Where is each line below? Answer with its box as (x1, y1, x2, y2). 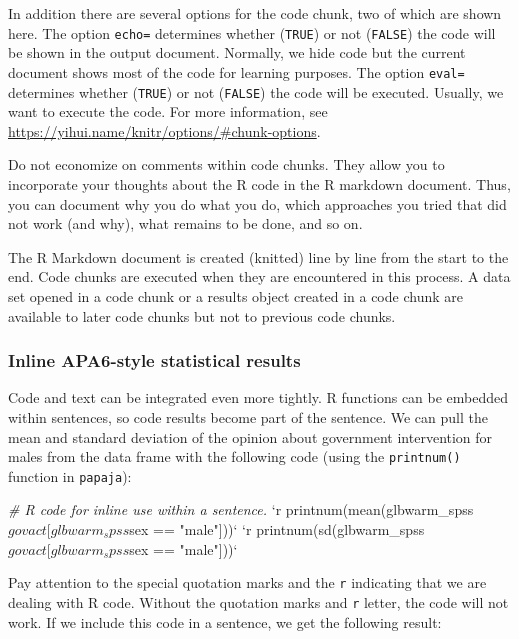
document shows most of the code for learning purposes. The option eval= (8, 61, 465, 82)
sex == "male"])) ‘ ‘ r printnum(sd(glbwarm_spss (129, 519, 425, 539)
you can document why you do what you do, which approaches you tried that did (8, 193, 507, 214)
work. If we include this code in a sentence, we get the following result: (8, 611, 442, 632)
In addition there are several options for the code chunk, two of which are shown (8, 3, 502, 23)
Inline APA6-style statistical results (8, 348, 301, 373)
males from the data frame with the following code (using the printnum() (8, 446, 461, 467)
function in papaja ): (8, 465, 132, 486)
